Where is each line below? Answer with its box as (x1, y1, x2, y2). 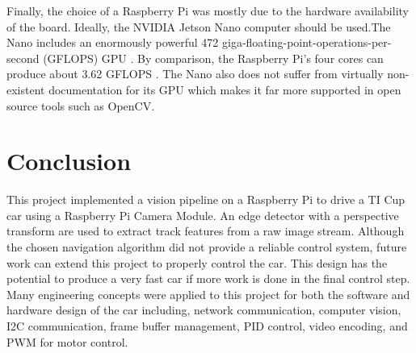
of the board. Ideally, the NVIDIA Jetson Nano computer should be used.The (6, 18, 391, 35)
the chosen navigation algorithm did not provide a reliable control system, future (6, 239, 407, 255)
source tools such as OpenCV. (6, 97, 155, 114)
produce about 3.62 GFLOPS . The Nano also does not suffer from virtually (6, 65, 384, 82)
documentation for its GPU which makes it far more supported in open (48, 81, 401, 98)
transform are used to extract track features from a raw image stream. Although (6, 222, 405, 239)
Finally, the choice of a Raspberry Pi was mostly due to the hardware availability (6, 2, 409, 19)
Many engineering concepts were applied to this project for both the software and (6, 285, 410, 302)
